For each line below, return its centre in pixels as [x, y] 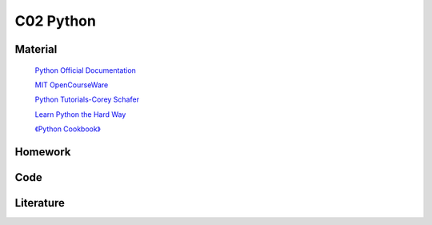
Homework [43, 152]
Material [36, 49]
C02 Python [55, 21]
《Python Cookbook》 [68, 129]
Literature [40, 203]
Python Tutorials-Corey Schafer [87, 99]
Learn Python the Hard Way [80, 114]
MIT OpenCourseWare [72, 85]
